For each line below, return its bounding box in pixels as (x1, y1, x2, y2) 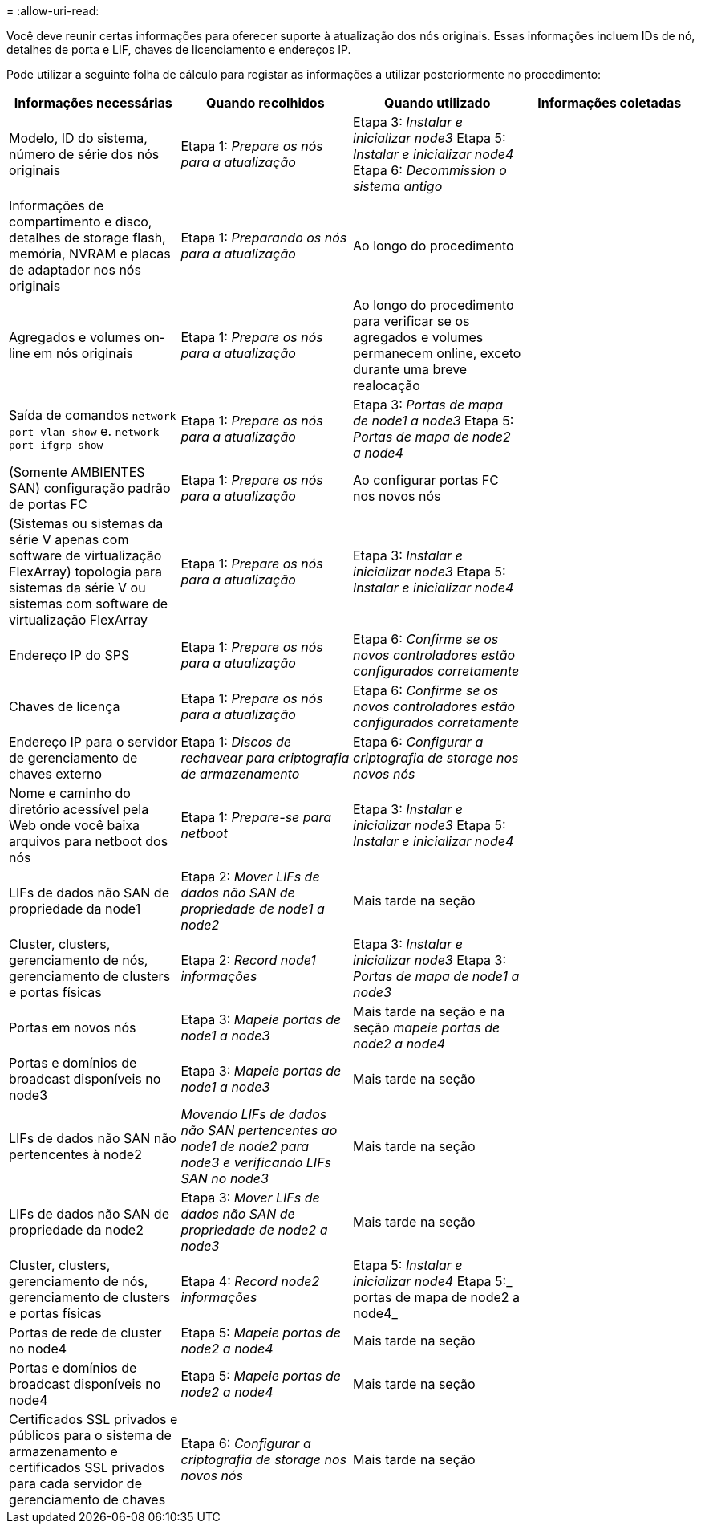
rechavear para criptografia (180, 750, 350, 766)
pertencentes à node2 (9, 1146, 142, 1162)
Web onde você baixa (9, 817, 140, 833)
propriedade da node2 (9, 1222, 144, 1238)
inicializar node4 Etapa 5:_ (353, 1273, 513, 1289)
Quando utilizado (383, 95, 491, 111)
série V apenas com (9, 531, 129, 547)
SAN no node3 (180, 1170, 269, 1186)
